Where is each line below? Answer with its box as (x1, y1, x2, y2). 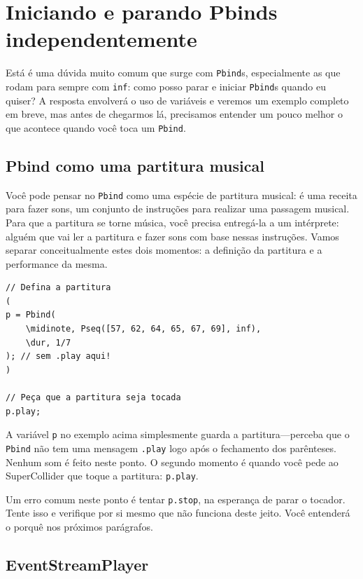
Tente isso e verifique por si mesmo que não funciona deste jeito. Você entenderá (6, 505, 350, 520)
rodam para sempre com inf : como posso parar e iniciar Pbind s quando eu (6, 79, 326, 93)
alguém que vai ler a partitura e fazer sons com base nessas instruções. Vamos (6, 229, 339, 243)
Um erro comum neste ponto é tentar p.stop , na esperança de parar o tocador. (6, 491, 346, 506)
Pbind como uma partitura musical (6, 154, 264, 176)
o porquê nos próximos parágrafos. (6, 519, 153, 534)
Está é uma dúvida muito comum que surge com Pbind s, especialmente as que (6, 65, 341, 80)
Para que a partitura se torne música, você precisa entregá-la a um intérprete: (6, 214, 339, 229)
